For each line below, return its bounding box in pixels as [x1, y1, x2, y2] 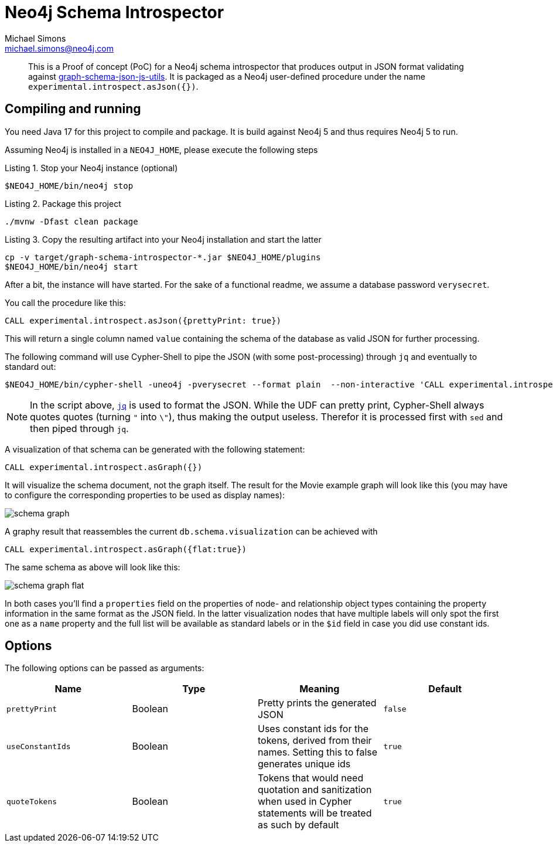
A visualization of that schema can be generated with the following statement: [5, 444, 305, 454]
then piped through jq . [30, 422, 129, 434]
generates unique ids [258, 758, 351, 770]
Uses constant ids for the [258, 723, 368, 735]
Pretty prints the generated [258, 697, 377, 709]
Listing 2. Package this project [5, 198, 121, 209]
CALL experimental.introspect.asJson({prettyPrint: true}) [5, 315, 282, 325]
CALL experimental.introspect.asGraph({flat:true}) [5, 544, 247, 554]
